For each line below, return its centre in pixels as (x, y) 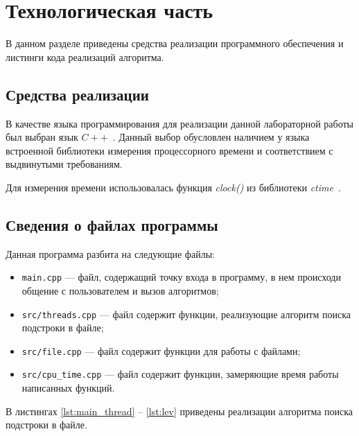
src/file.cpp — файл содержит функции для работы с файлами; (161, 350)
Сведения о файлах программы (112, 224)
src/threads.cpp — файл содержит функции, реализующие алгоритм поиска (186, 314)
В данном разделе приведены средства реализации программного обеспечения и (175, 43)
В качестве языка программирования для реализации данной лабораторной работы (180, 123)
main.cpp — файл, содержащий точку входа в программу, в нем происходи (181, 277)
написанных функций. (68, 388)
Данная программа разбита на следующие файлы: (110, 253)
